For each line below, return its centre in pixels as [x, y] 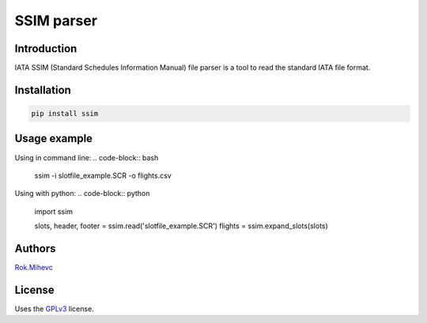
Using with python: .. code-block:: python [82, 193]
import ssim [54, 211]
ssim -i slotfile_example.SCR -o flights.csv [103, 175]
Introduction [46, 49]
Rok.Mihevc [34, 268]
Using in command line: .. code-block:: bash [87, 157]
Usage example [54, 139]
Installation [43, 90]
